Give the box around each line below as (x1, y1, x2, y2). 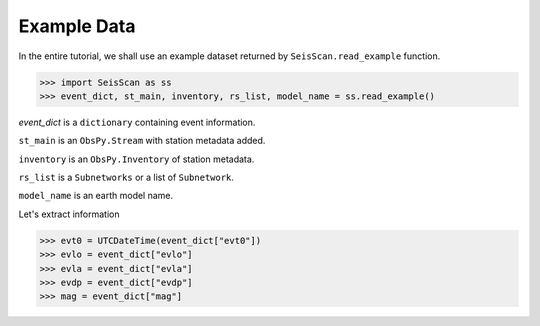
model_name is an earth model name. (18, 190, 174, 202)
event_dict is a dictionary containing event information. (18, 116, 256, 128)
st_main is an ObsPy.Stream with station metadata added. (18, 135, 266, 147)
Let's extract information (18, 208, 120, 220)
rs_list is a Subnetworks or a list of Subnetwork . (18, 171, 235, 184)
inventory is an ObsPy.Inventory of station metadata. (18, 153, 255, 165)
